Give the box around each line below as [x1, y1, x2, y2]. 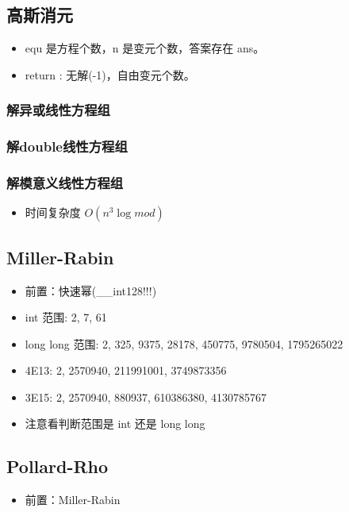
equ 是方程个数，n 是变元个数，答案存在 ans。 [25, 40, 265, 56]
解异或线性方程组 [6, 100, 110, 120]
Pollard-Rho [6, 454, 109, 479]
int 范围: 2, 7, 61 [25, 309, 107, 325]
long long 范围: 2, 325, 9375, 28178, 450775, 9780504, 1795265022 [25, 335, 343, 352]
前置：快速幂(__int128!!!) [25, 282, 157, 298]
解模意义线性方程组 [6, 173, 124, 192]
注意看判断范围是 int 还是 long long [25, 415, 205, 432]
